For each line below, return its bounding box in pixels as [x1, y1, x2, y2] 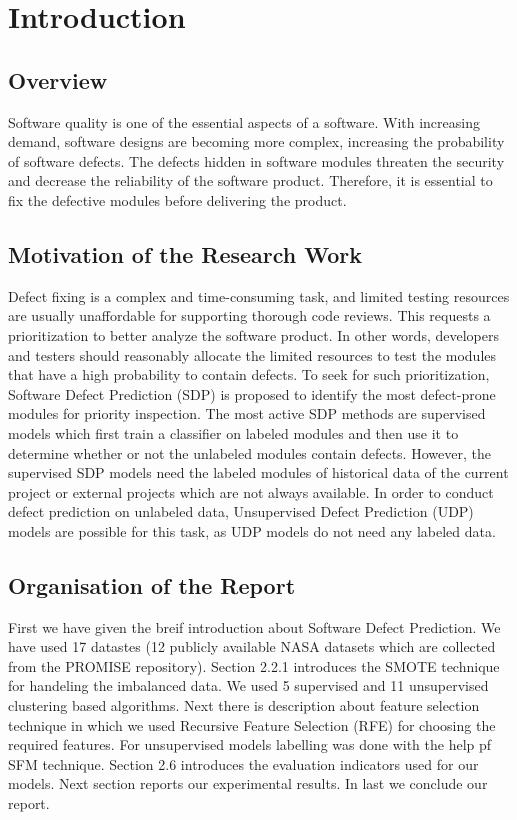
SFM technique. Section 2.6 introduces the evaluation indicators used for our [8, 753, 479, 774]
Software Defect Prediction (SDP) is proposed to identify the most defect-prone [8, 383, 496, 404]
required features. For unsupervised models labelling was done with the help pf [8, 734, 492, 755]
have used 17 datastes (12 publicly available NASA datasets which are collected [8, 636, 496, 657]
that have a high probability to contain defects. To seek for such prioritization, [8, 364, 490, 385]
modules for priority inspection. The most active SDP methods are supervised [8, 403, 486, 424]
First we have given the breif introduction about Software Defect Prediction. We [8, 616, 501, 637]
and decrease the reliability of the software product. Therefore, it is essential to [8, 170, 493, 191]
